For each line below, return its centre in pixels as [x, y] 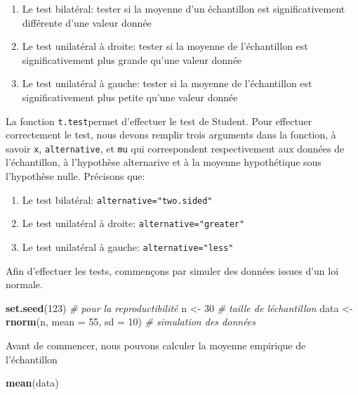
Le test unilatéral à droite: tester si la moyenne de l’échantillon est [165, 46]
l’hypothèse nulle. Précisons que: [75, 176]
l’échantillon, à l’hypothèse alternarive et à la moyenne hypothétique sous [164, 162]
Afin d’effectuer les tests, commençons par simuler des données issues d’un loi [172, 270]
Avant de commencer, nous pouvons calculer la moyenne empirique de [156, 345]
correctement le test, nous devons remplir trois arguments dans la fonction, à [171, 135]
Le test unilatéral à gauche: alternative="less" [128, 246]
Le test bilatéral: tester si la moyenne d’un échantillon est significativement [184, 8]
